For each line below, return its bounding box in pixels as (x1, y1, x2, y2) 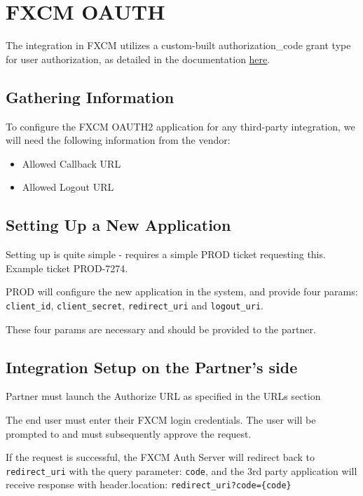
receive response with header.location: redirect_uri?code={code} (6, 477, 292, 492)
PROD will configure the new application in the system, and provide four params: (6, 284, 358, 299)
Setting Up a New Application (6, 214, 231, 236)
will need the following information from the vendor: (6, 133, 231, 147)
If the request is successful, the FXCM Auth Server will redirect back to (6, 450, 315, 464)
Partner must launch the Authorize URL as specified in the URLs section (6, 389, 321, 403)
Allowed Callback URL (22, 156, 121, 170)
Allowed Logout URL (22, 180, 114, 194)
